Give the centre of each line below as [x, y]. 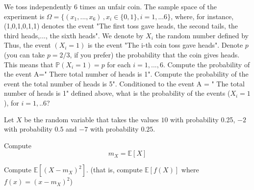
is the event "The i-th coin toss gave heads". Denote [165, 45]
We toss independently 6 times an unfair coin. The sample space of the [111, 6]
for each [119, 64]
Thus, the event [27, 45]
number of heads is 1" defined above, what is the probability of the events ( [117, 93]
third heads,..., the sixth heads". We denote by [74, 35]
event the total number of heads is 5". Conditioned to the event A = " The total [124, 83]
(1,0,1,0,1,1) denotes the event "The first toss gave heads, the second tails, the [121, 26]
